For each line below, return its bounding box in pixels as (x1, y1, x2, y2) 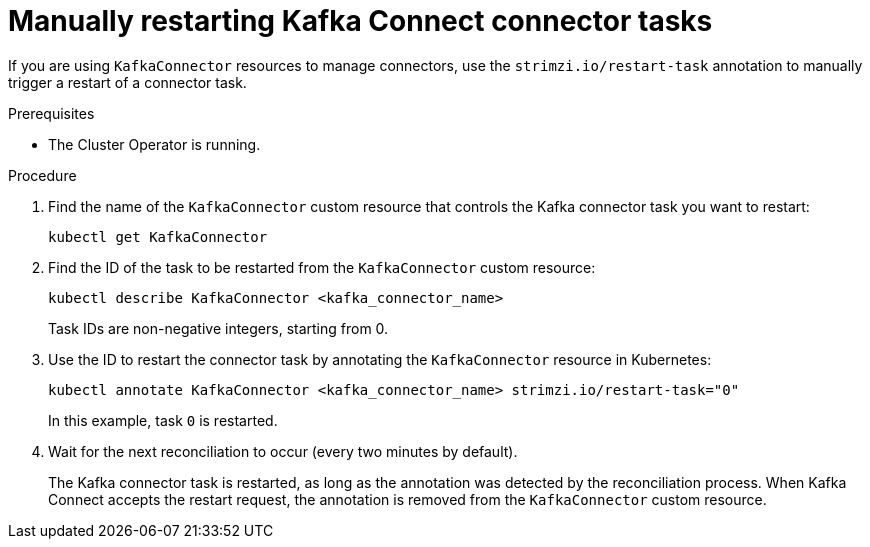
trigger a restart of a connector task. (8, 73, 247, 91)
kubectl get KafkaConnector (48, 228, 268, 245)
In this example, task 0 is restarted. (48, 411, 278, 429)
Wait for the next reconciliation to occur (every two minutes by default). (48, 442, 518, 460)
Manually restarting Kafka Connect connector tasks (8, 4, 713, 38)
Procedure (8, 166, 77, 184)
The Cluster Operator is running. (48, 135, 261, 153)
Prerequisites (8, 104, 95, 122)
